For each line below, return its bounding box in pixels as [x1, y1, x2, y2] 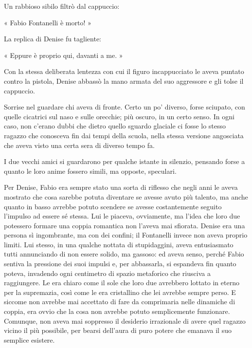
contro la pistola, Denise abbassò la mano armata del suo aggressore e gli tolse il [4, 75, 244, 86]
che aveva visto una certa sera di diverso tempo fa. [4, 140, 155, 150]
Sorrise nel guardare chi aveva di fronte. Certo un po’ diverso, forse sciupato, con [4, 102, 245, 112]
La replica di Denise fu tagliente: [4, 34, 102, 44]
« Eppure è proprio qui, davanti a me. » [4, 50, 123, 60]
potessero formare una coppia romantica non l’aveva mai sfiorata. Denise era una [4, 220, 245, 230]
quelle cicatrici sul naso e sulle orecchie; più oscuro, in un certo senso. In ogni [4, 111, 234, 121]
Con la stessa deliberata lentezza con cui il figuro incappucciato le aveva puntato [4, 66, 244, 76]
